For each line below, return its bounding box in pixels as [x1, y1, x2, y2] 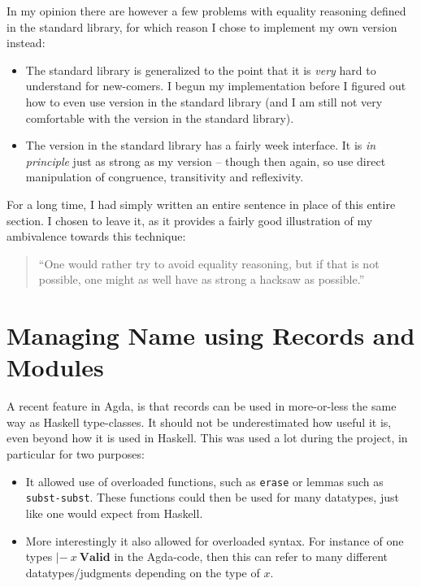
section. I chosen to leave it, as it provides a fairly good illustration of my [7, 211, 373, 228]
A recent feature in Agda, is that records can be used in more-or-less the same [7, 398, 397, 415]
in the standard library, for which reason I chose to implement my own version [7, 18, 397, 35]
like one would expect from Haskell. [25, 504, 203, 521]
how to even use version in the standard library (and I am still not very [25, 93, 383, 110]
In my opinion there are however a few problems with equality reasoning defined [7, 2, 406, 19]
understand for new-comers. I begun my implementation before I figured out [25, 77, 406, 94]
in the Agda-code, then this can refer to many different [114, 548, 388, 565]
